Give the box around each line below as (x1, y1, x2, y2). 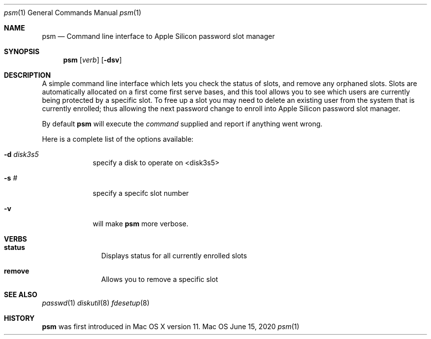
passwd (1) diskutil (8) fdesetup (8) (42, 299, 150, 307)
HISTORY (4, 314, 35, 322)
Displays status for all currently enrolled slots (101, 251, 247, 260)
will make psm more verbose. (92, 219, 188, 228)
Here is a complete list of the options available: (42, 135, 194, 143)
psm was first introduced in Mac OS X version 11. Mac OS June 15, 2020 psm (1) (42, 322, 300, 331)
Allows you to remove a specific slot (101, 275, 218, 283)
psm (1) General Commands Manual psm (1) (4, 8, 142, 17)
